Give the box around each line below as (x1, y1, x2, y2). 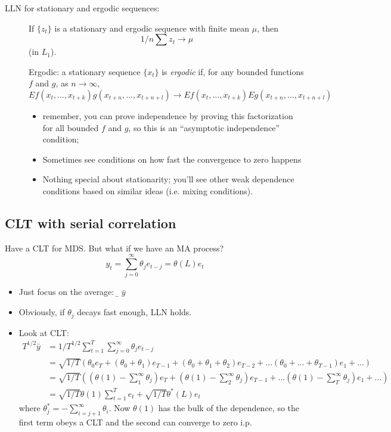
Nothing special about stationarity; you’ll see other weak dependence (42, 173, 294, 185)
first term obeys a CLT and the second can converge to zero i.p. (18, 416, 252, 428)
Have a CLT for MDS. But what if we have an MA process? (5, 241, 224, 254)
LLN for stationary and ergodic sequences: (5, 2, 160, 14)
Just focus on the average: (18, 285, 114, 298)
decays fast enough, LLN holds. (77, 306, 192, 318)
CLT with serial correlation (5, 213, 176, 232)
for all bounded (42, 121, 99, 133)
